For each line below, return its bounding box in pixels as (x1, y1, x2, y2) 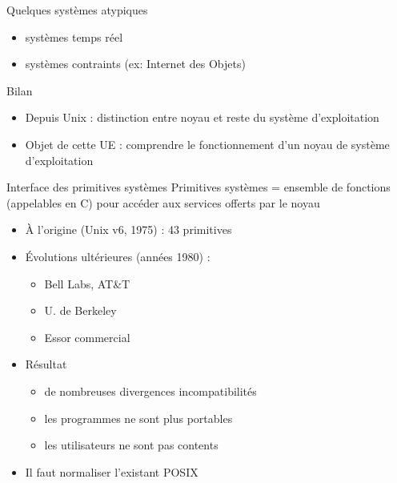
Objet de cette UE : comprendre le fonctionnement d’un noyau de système (25, 135, 390, 152)
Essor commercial (44, 328, 130, 345)
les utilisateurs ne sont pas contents (44, 437, 219, 453)
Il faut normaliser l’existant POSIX (25, 463, 198, 480)
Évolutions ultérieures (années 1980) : (25, 248, 211, 264)
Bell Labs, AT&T (44, 275, 130, 292)
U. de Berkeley (44, 302, 117, 319)
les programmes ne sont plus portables (44, 409, 233, 426)
